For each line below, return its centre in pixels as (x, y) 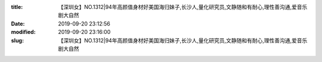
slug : (17, 40)
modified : (23, 32)
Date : (18, 23)
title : (17, 7)
